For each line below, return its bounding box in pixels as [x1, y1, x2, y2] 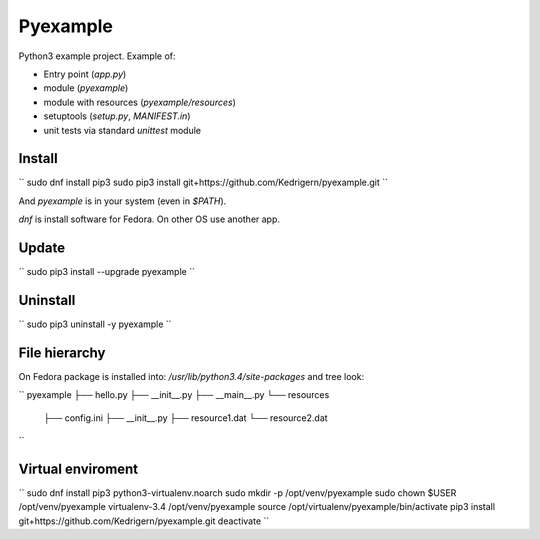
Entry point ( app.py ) [43, 68, 127, 80]
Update [18, 240, 66, 256]
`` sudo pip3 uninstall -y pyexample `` [18, 318, 172, 330]
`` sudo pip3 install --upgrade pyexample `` [18, 266, 195, 278]
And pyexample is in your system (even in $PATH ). [18, 195, 227, 207]
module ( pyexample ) [43, 82, 129, 94]
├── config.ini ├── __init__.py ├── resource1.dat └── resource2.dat [43, 411, 329, 424]
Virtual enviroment [18, 460, 139, 477]
